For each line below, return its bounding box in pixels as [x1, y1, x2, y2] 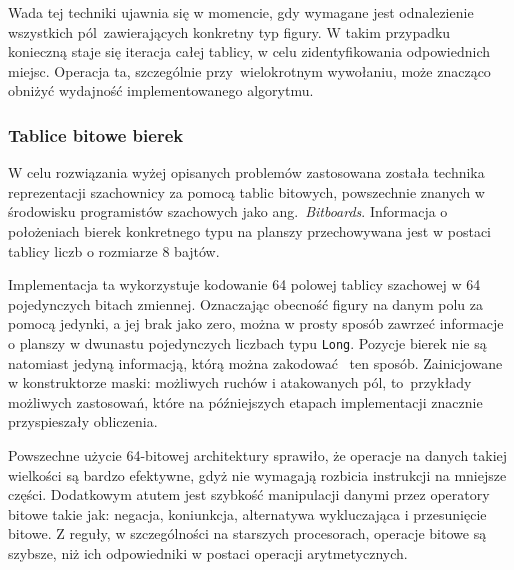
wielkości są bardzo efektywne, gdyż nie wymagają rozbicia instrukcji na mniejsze [8, 464, 507, 485]
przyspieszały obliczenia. [8, 411, 158, 432]
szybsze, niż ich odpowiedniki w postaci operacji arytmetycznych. [8, 542, 408, 563]
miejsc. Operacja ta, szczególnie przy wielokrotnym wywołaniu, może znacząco [8, 60, 491, 81]
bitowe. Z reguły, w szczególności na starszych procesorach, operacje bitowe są [8, 523, 487, 544]
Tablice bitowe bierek [8, 122, 184, 147]
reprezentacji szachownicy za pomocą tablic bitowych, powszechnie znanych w [8, 181, 485, 202]
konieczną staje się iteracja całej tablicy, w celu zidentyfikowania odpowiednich [8, 41, 491, 62]
